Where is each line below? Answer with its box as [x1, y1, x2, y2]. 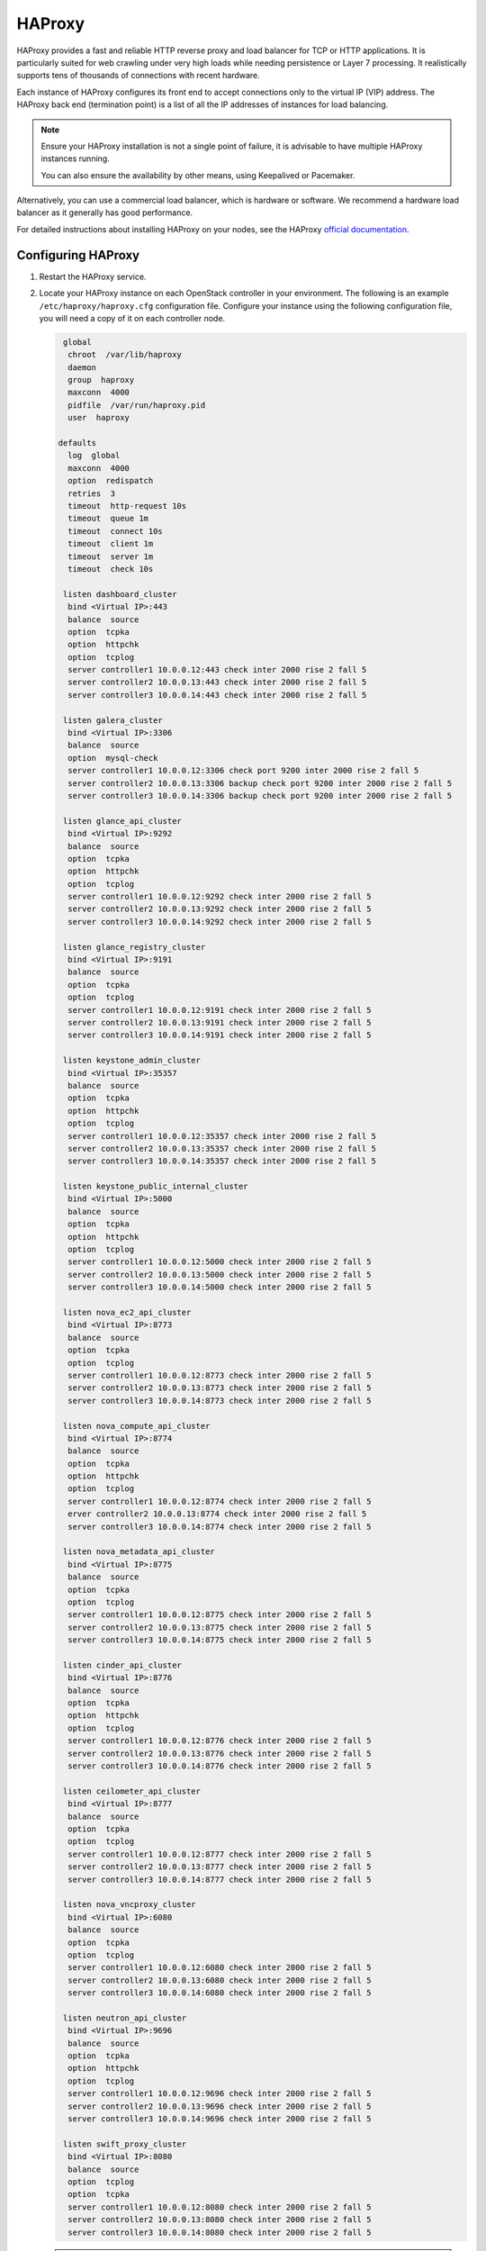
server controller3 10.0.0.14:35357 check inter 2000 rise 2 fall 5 [67, 1156, 377, 1166]
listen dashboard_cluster [63, 589, 177, 599]
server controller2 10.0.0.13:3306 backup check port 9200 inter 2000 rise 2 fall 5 [67, 778, 453, 788]
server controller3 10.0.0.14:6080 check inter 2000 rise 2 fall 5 [67, 1988, 372, 1998]
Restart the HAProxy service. [39, 271, 147, 282]
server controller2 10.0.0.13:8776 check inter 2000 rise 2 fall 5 [67, 1748, 372, 1758]
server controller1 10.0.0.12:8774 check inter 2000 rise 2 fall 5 [67, 1496, 372, 1506]
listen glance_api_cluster [63, 816, 182, 826]
